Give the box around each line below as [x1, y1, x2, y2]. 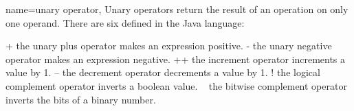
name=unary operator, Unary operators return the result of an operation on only [5, 2, 349, 16]
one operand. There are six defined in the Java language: [5, 15, 245, 29]
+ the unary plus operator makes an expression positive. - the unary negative [5, 38, 332, 53]
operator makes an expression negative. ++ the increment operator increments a [5, 51, 346, 66]
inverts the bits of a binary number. [5, 92, 156, 106]
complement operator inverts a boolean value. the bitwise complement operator [5, 78, 347, 92]
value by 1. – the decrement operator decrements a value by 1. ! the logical [5, 65, 320, 79]
